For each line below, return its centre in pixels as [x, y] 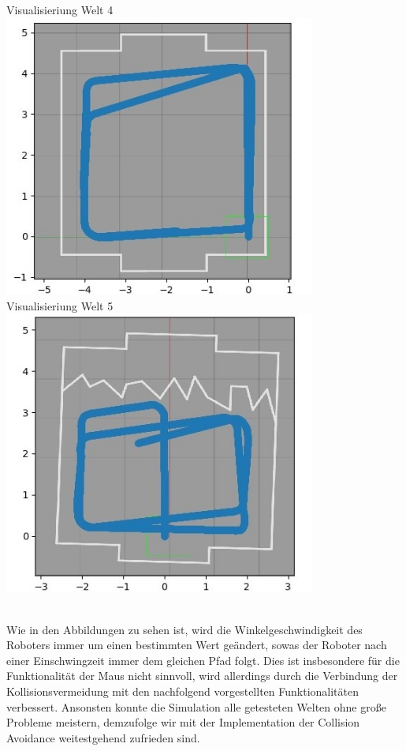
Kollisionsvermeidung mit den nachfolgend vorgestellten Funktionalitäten [183, 691]
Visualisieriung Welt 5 [60, 305]
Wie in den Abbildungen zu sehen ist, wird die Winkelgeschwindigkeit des [184, 629]
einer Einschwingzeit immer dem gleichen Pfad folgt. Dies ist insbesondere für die [203, 660]
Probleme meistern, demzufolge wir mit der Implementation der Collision [183, 722]
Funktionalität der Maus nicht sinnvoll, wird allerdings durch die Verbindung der [202, 676]
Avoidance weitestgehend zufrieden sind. [103, 737]
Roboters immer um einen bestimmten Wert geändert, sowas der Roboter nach [197, 645]
